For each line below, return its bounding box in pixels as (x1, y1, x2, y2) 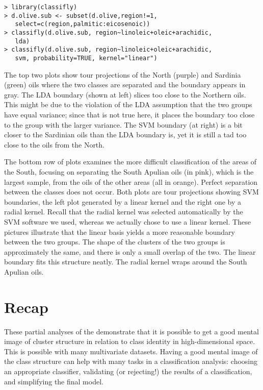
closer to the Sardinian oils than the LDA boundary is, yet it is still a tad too (4, 129, 247, 140)
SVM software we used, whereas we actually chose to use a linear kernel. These (4, 216, 251, 227)
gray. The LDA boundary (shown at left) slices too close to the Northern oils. (4, 89, 246, 100)
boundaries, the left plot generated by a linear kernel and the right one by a (4, 196, 242, 207)
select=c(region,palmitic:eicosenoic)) (15, 20, 150, 28)
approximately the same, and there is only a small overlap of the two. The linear (4, 246, 256, 257)
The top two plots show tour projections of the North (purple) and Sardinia (4, 69, 241, 80)
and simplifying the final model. (4, 376, 103, 386)
